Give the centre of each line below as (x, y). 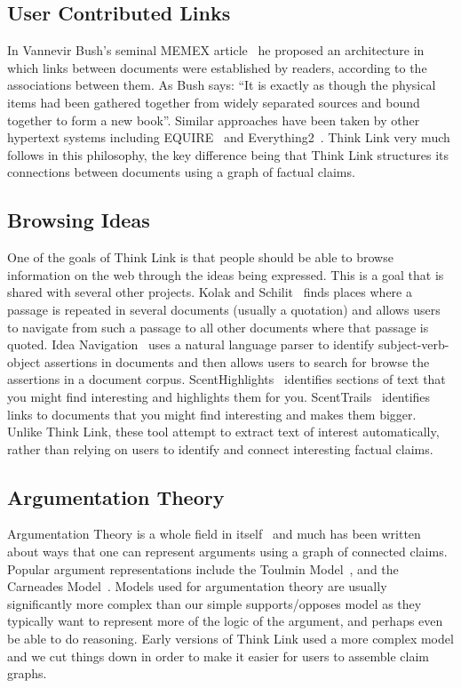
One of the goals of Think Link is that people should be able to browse (200, 257)
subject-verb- (414, 344)
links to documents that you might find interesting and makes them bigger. (212, 414)
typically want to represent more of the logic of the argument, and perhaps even (225, 621)
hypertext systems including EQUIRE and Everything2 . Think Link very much (229, 137)
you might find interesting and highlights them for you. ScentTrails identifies (219, 396)
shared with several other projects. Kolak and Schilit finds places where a (210, 292)
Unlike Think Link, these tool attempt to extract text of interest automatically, (223, 432)
